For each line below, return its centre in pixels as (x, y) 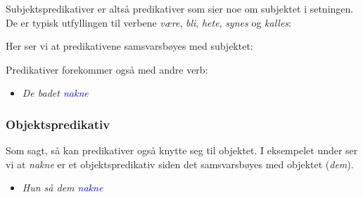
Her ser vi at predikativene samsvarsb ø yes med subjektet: (129, 46)
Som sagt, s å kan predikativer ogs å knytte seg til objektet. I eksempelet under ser (182, 150)
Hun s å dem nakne (63, 188)
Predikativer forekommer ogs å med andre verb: (107, 69)
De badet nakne (55, 93)
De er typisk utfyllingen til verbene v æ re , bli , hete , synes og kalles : (148, 22)
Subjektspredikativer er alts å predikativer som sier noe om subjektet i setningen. (180, 8)
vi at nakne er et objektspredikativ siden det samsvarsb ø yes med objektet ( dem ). (180, 164)
